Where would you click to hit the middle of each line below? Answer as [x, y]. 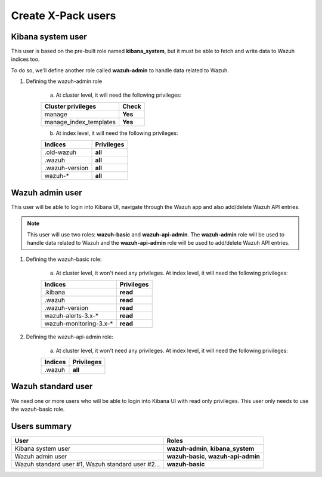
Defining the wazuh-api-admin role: [69, 337]
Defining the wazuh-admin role [64, 81]
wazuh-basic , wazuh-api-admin [213, 456]
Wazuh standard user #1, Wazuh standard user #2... [87, 464]
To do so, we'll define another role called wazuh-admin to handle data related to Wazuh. [120, 70]
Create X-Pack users [64, 16]
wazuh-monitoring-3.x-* [79, 324]
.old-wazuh [61, 152]
